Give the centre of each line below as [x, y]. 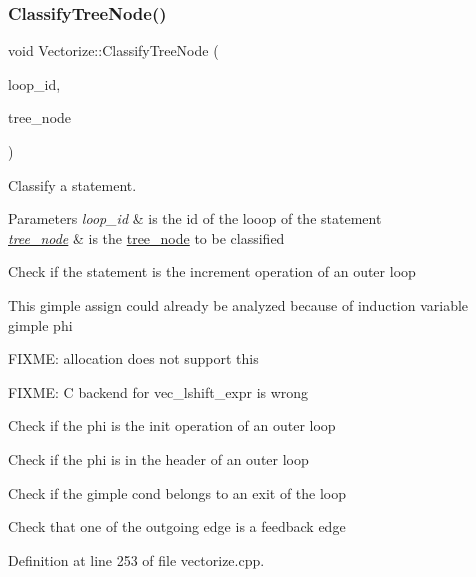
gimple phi [40, 324]
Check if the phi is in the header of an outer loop [158, 458]
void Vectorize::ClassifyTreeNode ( [113, 50]
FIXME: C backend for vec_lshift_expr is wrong [158, 391]
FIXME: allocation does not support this [133, 358]
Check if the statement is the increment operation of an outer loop [212, 271]
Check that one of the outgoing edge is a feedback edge [177, 526]
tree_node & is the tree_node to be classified [146, 237]
